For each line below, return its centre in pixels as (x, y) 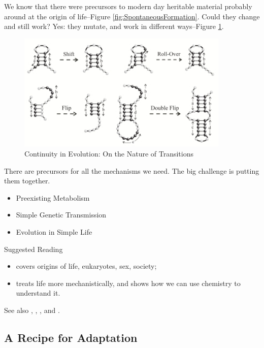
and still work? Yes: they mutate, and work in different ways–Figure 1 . (114, 26)
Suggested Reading (34, 249)
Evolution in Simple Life (54, 232)
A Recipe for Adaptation (71, 337)
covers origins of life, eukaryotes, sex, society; (86, 266)
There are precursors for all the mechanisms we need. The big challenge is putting (132, 170)
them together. (27, 181)
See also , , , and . (32, 310)
